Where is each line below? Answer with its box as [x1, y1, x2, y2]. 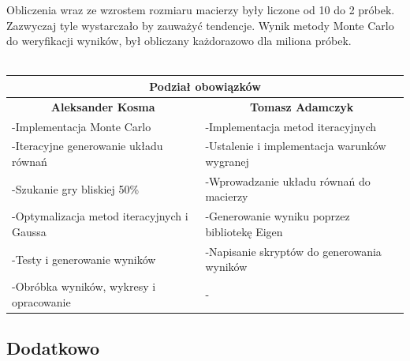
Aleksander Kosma [50, 98, 155, 115]
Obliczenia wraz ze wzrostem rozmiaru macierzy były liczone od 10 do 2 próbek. [6, 2, 395, 17]
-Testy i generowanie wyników [12, 250, 156, 267]
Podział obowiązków [149, 77, 261, 94]
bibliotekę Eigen [205, 223, 283, 239]
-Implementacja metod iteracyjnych [205, 118, 377, 134]
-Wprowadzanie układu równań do [205, 172, 371, 189]
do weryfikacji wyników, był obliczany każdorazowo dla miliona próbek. [6, 32, 352, 49]
